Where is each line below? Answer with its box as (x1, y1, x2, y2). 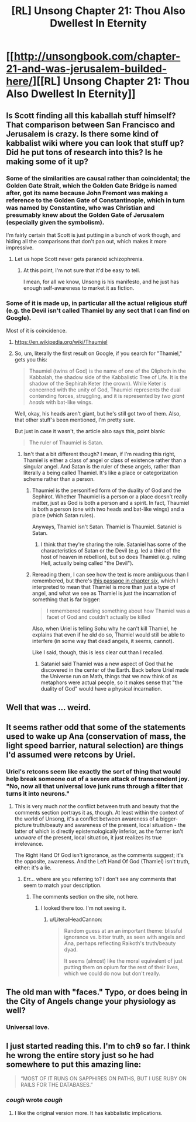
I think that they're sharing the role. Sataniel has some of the (40, 541, 186, 548)
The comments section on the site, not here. (32, 893, 139, 900)
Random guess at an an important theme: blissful (64, 927, 183, 935)
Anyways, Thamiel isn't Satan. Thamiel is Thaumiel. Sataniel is (32, 523, 182, 530)
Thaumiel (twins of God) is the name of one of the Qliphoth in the (29, 367, 186, 374)
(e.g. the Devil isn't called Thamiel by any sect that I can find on (6, 306, 190, 314)
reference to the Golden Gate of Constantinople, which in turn (6, 196, 185, 204)
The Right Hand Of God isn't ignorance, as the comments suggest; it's (14, 852, 184, 859)
